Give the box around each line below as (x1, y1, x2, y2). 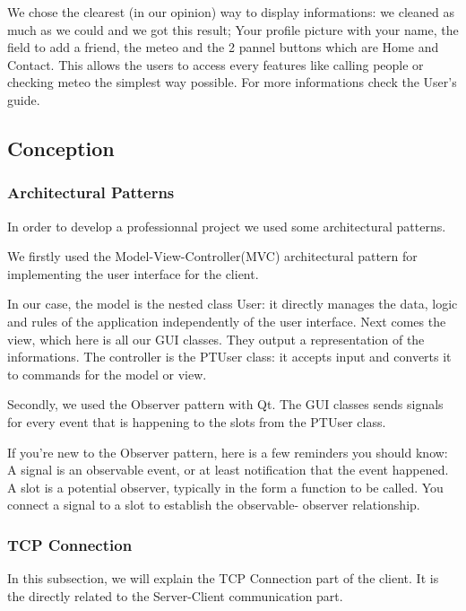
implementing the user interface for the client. (7, 264, 259, 283)
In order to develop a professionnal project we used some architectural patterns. (7, 216, 446, 235)
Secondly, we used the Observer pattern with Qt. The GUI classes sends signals (7, 395, 444, 414)
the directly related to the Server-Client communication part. (7, 586, 343, 605)
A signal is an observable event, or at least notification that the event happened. (7, 460, 449, 479)
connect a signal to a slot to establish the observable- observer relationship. (7, 495, 420, 514)
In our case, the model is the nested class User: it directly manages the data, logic (7, 294, 458, 313)
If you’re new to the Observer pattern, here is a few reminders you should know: (7, 442, 448, 461)
